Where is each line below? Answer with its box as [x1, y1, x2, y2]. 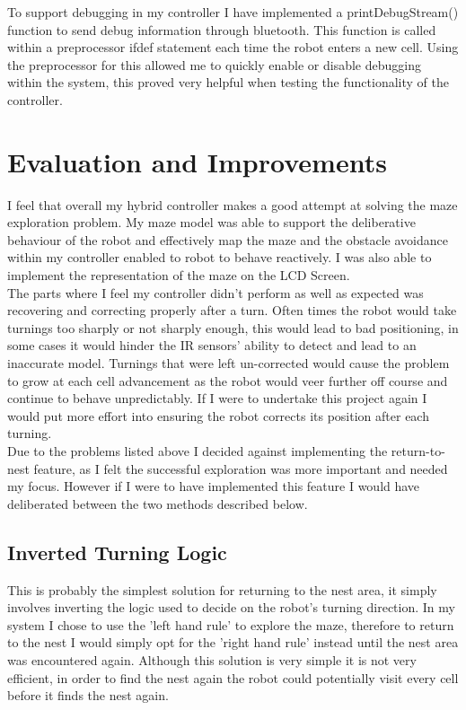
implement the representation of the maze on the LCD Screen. [7, 266, 350, 285]
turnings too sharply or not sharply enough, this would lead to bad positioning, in [7, 318, 459, 337]
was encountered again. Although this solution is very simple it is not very [7, 650, 417, 669]
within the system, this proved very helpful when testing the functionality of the [7, 73, 449, 92]
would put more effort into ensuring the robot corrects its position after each [7, 406, 429, 425]
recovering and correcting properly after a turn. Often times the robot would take [7, 301, 457, 320]
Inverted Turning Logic [7, 538, 227, 565]
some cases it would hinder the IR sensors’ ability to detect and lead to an [7, 336, 417, 355]
